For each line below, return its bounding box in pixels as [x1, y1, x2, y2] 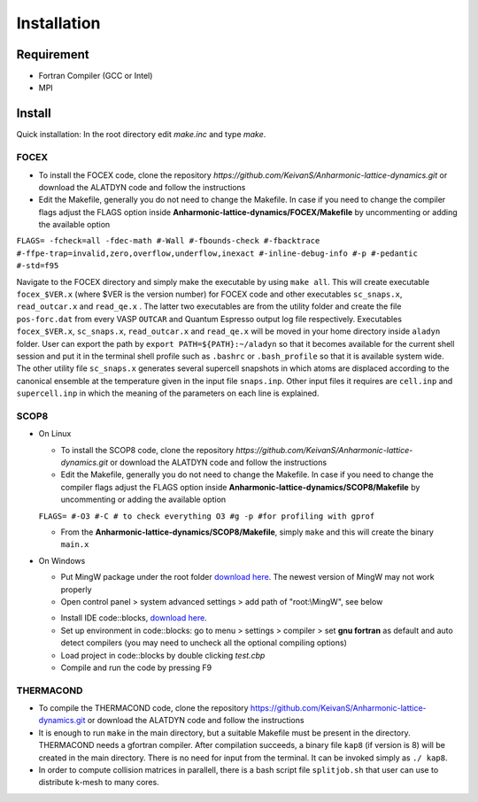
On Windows [38, 555, 86, 566]
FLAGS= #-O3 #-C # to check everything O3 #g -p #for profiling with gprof [38, 511, 375, 521]
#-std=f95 [16, 261, 59, 271]
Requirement [16, 47, 90, 62]
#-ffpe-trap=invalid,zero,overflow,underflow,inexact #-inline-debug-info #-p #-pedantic [16, 248, 418, 258]
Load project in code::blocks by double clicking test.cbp [60, 650, 266, 660]
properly [60, 584, 92, 595]
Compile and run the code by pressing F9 [60, 662, 212, 673]
